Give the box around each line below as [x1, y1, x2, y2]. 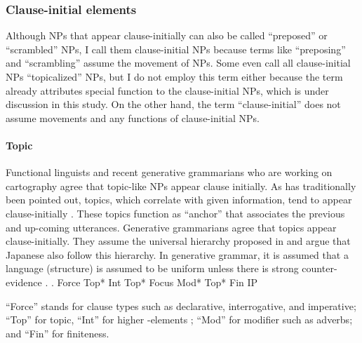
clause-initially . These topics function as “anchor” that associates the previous [6, 206, 345, 220]
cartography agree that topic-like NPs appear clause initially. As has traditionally [6, 178, 356, 193]
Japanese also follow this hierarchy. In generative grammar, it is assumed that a [6, 247, 349, 262]
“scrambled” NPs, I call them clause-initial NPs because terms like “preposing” [6, 41, 346, 56]
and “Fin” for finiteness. [6, 325, 109, 340]
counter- [302, 261, 337, 276]
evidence [6, 274, 42, 289]
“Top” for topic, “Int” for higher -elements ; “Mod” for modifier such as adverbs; [6, 312, 353, 327]
